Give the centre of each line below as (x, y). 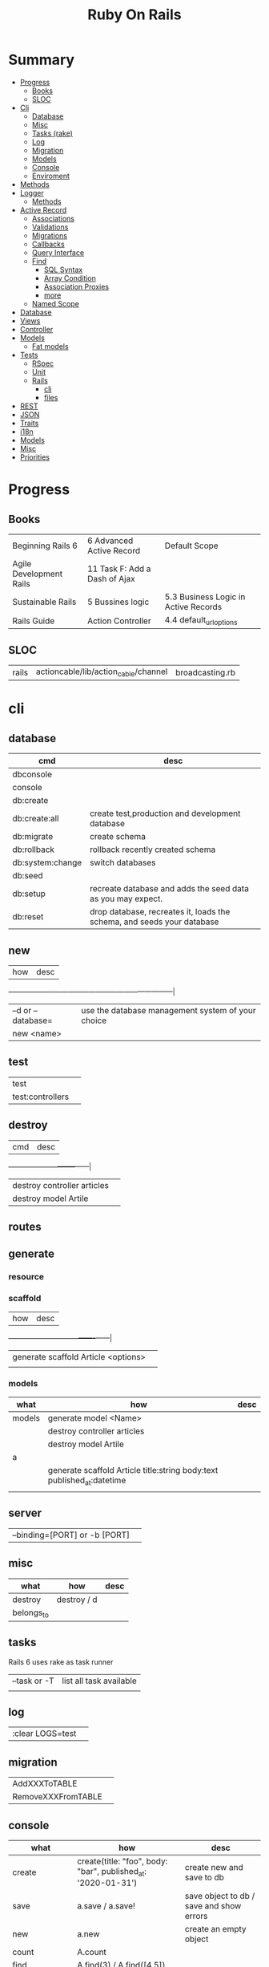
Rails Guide (34, 621)
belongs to (31, 1613)
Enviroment (51, 176)
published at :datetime (87, 1481)
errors (196, 1916)
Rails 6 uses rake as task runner (61, 1661)
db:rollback (33, 850)
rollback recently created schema (153, 850)
